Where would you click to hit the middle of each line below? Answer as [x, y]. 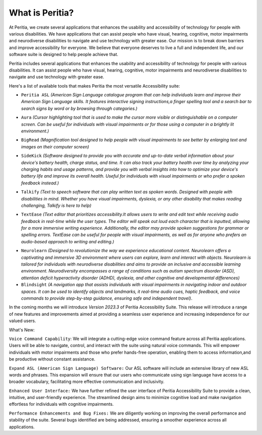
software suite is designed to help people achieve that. [64, 54]
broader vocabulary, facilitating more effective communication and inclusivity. [87, 381]
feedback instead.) [40, 183]
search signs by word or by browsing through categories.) [79, 108]
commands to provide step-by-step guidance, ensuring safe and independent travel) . [107, 298]
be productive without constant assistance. [52, 359]
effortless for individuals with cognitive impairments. [61, 404]
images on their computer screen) [55, 146]
